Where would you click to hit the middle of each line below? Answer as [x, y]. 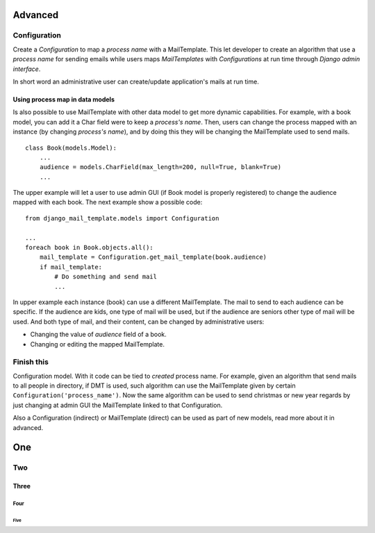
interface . [27, 69]
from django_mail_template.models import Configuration [122, 218]
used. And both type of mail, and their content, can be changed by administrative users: [139, 321]
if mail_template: [71, 267]
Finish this [31, 362]
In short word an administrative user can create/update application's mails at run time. [136, 81]
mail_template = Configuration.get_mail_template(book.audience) [153, 257]
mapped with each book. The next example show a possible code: [108, 202]
